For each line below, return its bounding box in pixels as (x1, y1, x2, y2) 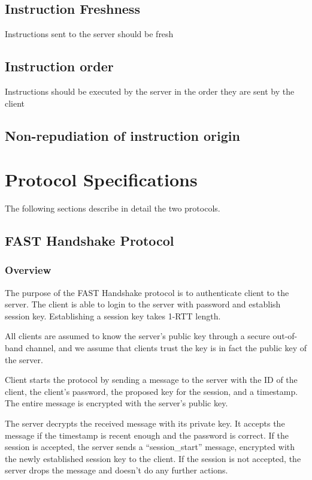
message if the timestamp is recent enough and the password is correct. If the (5, 428, 289, 441)
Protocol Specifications (5, 167, 198, 192)
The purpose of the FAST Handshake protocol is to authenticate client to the (5, 286, 289, 298)
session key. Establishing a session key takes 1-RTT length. (5, 309, 221, 322)
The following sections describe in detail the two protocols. (5, 202, 220, 215)
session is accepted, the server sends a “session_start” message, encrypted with (5, 440, 295, 453)
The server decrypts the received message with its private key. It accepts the (5, 417, 285, 430)
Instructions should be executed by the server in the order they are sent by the (5, 85, 295, 97)
